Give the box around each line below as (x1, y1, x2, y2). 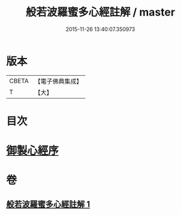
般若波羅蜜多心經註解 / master (26, 5, 175, 19)
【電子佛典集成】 (34, 77, 82, 85)
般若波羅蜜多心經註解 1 (6, 199, 91, 209)
